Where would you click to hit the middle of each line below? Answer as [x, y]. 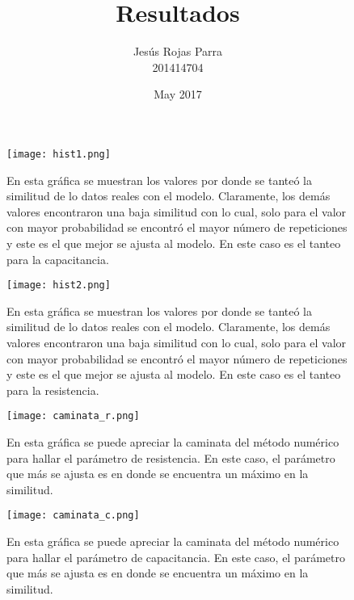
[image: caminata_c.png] [73, 516]
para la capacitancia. [58, 259]
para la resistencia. [53, 390]
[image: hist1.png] [59, 154]
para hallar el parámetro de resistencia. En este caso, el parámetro [171, 457]
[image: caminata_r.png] [73, 416]
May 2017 [178, 94]
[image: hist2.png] [59, 285]
